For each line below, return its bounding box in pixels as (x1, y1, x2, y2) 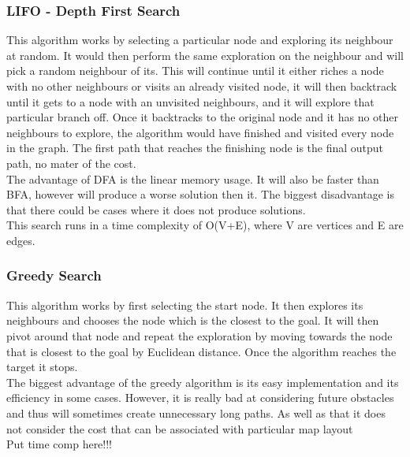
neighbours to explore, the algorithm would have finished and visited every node (6, 124, 394, 140)
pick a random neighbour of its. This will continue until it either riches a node (6, 62, 384, 79)
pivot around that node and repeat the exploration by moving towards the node (6, 327, 393, 344)
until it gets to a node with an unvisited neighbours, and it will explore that (6, 93, 375, 110)
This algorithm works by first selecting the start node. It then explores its (6, 296, 363, 313)
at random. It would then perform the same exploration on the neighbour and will (6, 46, 404, 63)
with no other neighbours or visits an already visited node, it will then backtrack (6, 78, 397, 94)
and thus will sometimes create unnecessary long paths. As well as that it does (6, 404, 386, 421)
